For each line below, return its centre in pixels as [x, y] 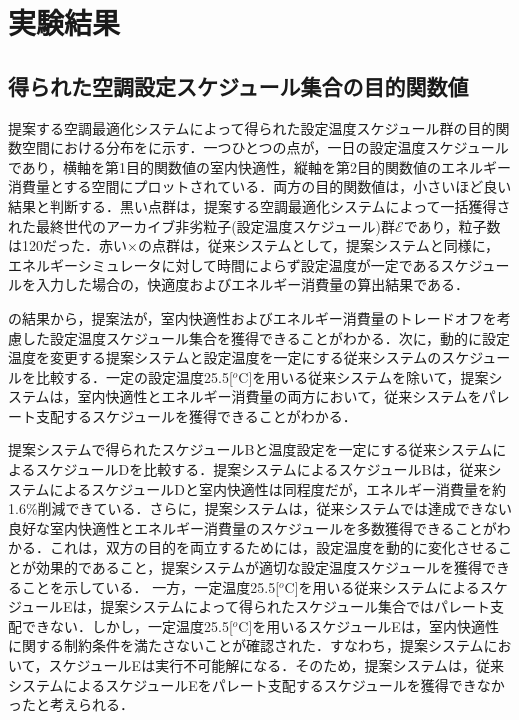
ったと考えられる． [71, 704]
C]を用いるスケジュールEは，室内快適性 [368, 625]
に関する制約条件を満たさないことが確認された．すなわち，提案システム [246, 645]
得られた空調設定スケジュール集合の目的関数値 [238, 85]
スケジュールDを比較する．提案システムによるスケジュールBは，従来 [261, 469]
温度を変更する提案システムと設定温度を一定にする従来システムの [225, 357]
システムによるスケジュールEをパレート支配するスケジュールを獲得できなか [256, 684]
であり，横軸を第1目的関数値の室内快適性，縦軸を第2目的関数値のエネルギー [259, 166]
